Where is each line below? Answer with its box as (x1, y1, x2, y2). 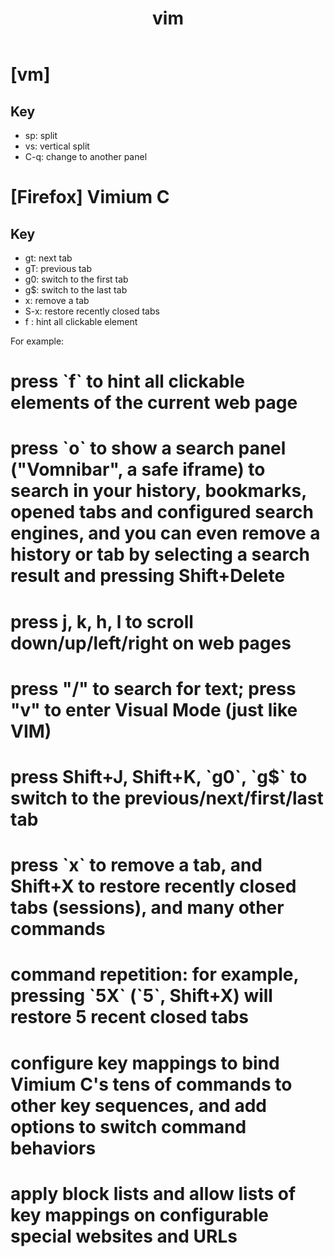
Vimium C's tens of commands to (10, 1073, 293, 1096)
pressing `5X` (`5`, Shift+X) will (10, 985, 273, 1007)
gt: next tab (24, 252, 73, 264)
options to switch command (10, 1115, 247, 1138)
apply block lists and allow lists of (10, 1182, 297, 1205)
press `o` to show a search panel (10, 437, 287, 460)
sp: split (24, 130, 58, 141)
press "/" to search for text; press (10, 677, 297, 700)
